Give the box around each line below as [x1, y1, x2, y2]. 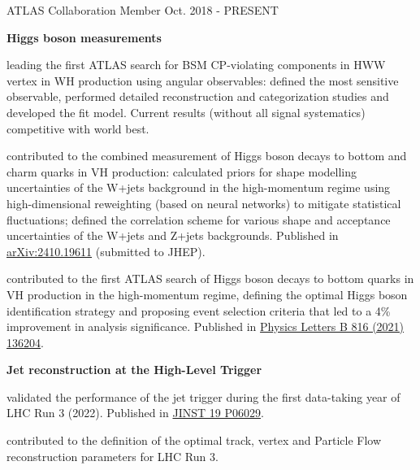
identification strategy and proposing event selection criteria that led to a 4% [6, 302, 391, 319]
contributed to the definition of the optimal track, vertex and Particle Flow [6, 432, 382, 449]
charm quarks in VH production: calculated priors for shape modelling [6, 163, 357, 180]
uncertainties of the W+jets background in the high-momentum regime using [6, 179, 391, 196]
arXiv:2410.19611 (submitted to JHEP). [6, 242, 206, 259]
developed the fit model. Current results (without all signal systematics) [6, 103, 366, 120]
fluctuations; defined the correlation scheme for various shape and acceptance [6, 211, 391, 228]
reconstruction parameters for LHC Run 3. [6, 447, 219, 464]
